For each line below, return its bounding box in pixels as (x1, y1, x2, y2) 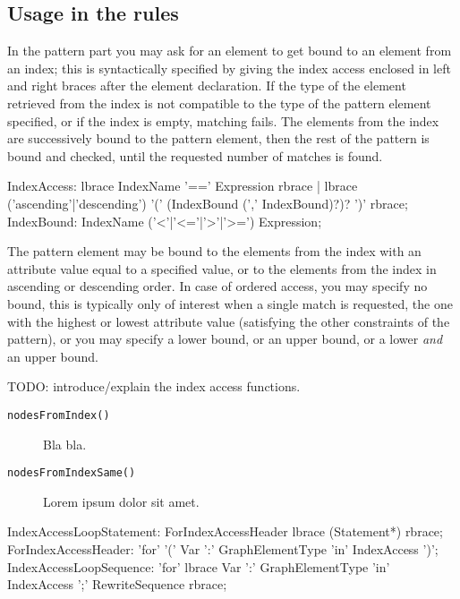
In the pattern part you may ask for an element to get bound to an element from (7, 41, 452, 60)
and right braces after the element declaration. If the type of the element (7, 76, 406, 95)
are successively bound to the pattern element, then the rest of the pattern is (7, 129, 430, 148)
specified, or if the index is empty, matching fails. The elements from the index (7, 111, 439, 130)
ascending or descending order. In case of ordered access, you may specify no (7, 277, 428, 295)
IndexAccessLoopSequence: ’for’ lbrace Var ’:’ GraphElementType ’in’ (7, 557, 390, 576)
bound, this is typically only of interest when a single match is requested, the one (7, 294, 453, 312)
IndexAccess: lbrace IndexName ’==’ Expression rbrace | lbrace (7, 176, 358, 195)
